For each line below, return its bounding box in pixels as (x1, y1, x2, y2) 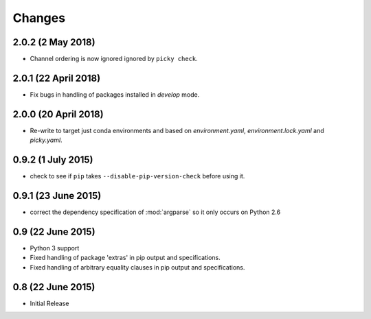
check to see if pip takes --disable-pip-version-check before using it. (30, 172, 245, 180)
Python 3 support (30, 244, 80, 252)
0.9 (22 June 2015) (12, 226, 95, 237)
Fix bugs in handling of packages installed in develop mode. (30, 90, 200, 99)
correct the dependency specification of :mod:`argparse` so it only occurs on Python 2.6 (30, 208, 281, 216)
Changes (12, 10, 65, 25)
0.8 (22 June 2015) (12, 281, 95, 293)
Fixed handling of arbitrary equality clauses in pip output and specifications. (30, 263, 245, 271)
